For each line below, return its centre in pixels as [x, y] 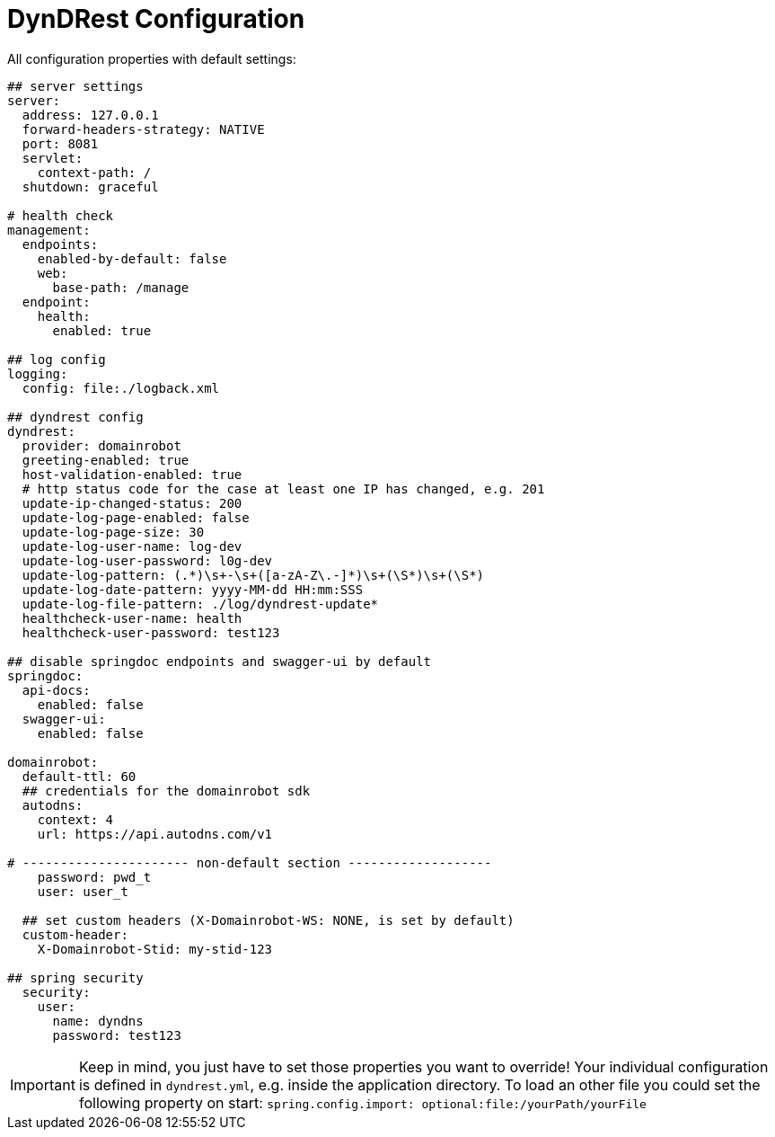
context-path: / [94, 172]
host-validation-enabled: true [132, 474]
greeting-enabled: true [106, 460]
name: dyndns [98, 1021]
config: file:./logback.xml [121, 388]
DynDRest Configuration [156, 19]
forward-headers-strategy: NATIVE [143, 129]
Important [43, 1084]
